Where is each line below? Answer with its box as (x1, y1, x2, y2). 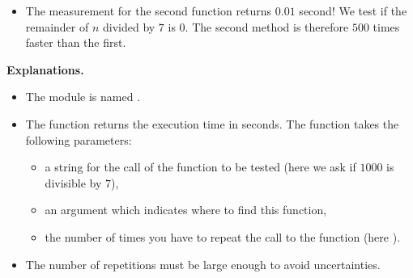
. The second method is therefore (185, 18, 349, 35)
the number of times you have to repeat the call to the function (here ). (45, 228, 401, 245)
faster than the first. (25, 34, 126, 51)
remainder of (25, 18, 89, 35)
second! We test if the (299, 2, 407, 19)
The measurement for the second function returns (25, 2, 272, 19)
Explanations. (6, 61, 84, 78)
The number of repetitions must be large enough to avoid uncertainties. (25, 255, 381, 272)
